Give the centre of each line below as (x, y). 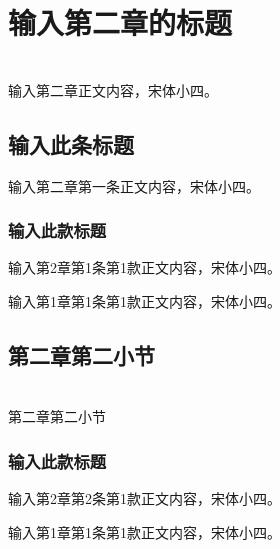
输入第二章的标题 (120, 22)
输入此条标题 (71, 143)
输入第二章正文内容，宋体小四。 (113, 89)
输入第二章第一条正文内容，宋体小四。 (134, 185)
